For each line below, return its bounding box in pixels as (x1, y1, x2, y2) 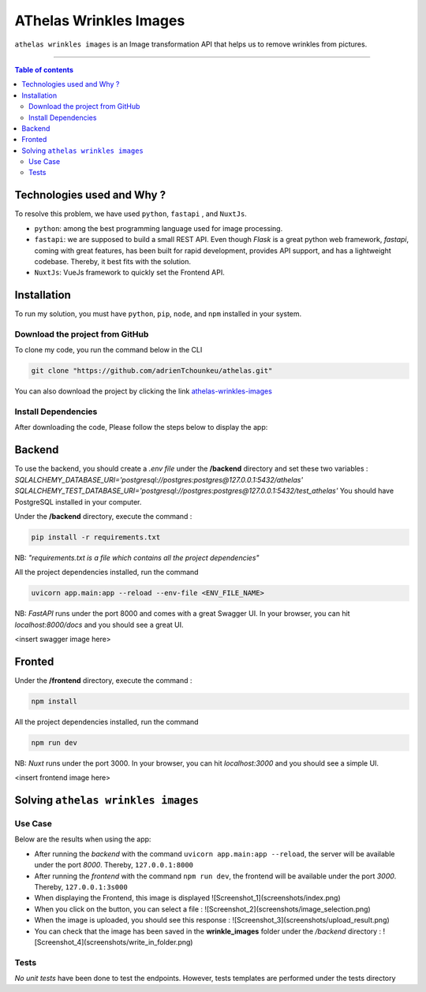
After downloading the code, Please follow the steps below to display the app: (14, 423, 268, 432)
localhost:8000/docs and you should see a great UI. (14, 620, 184, 629)
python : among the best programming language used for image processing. (34, 223, 283, 233)
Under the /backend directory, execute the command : (14, 511, 192, 520)
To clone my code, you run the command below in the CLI (14, 345, 203, 355)
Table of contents (14, 65, 74, 74)
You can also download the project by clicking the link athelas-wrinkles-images (14, 386, 272, 396)
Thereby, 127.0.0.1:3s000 (34, 882, 128, 891)
